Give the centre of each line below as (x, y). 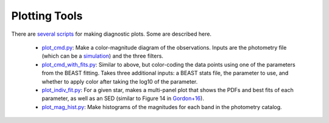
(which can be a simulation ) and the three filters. (103, 56)
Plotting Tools (47, 16)
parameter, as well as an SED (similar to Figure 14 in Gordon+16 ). (123, 98)
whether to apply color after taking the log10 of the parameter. (120, 81)
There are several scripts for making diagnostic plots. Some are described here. (111, 34)
